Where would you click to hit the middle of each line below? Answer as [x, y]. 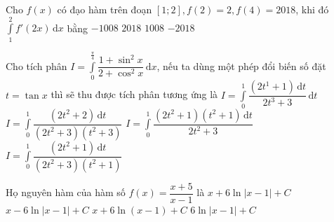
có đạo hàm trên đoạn [105, 9]
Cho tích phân [36, 65]
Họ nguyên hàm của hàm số [66, 192]
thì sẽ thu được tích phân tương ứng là [134, 94]
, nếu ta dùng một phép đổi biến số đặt [241, 65]
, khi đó [312, 9]
